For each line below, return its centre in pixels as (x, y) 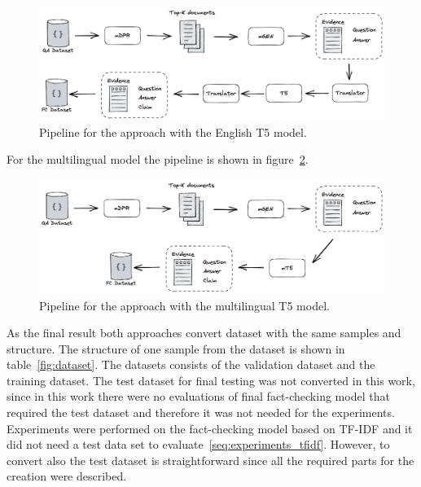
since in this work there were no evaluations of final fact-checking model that (198, 396)
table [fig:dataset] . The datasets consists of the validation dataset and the (191, 364)
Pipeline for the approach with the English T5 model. (173, 132)
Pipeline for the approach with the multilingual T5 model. (184, 305)
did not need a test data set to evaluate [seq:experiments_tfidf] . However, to (198, 444)
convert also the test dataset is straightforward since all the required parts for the (210, 460)
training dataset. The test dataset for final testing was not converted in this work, (211, 380)
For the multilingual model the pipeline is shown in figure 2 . (158, 159)
